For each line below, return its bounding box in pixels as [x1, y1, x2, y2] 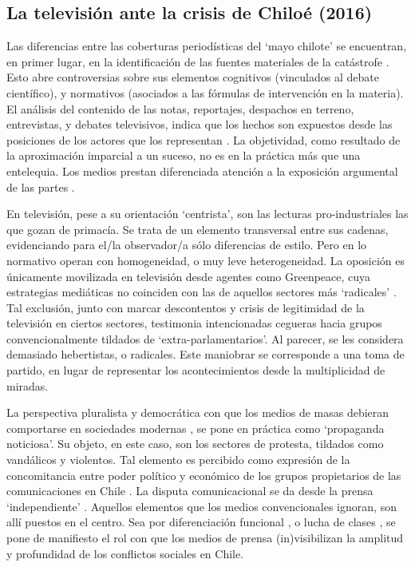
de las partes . [6, 178, 75, 195]
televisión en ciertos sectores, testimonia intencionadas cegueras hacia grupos [6, 315, 382, 331]
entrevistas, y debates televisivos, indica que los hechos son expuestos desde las [6, 116, 393, 133]
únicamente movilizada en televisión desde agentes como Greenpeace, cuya [6, 268, 371, 284]
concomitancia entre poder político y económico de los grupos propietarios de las [6, 466, 401, 483]
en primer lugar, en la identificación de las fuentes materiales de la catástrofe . [6, 53, 389, 69]
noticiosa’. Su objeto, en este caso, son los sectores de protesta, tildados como [6, 435, 384, 452]
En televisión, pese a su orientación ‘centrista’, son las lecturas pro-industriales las [6, 205, 409, 222]
